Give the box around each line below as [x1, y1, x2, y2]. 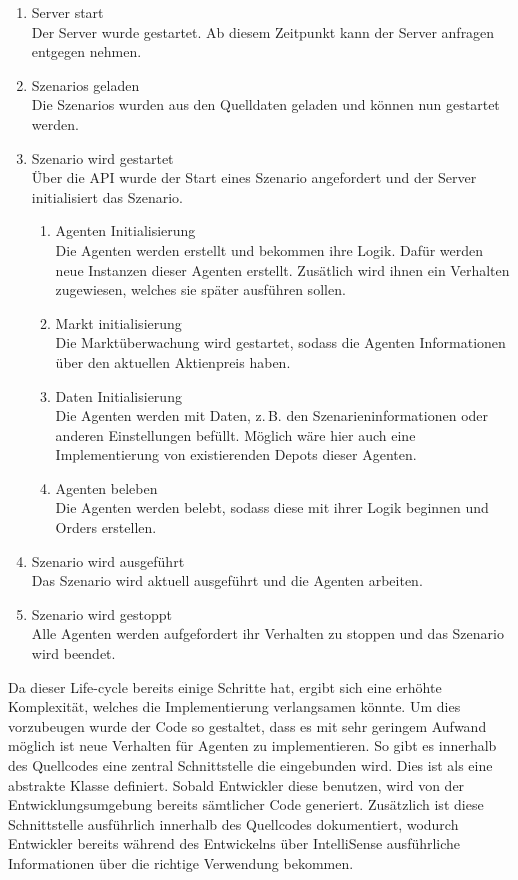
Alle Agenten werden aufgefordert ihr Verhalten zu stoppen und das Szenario [31, 623, 504, 644]
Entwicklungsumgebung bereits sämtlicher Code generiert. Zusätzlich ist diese [8, 794, 484, 815]
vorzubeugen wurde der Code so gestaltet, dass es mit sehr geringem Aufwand [8, 715, 487, 736]
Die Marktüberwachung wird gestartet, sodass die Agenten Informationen [55, 332, 506, 353]
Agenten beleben [55, 477, 158, 498]
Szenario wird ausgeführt [31, 550, 185, 571]
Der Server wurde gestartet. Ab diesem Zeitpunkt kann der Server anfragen [31, 21, 495, 42]
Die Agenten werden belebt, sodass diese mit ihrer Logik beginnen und [55, 497, 489, 518]
